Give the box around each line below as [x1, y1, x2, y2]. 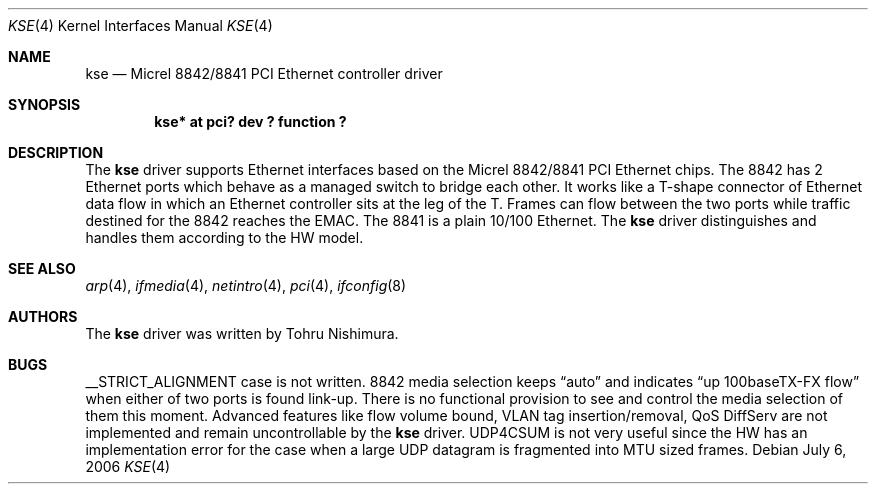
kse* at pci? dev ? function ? [154, 113, 347, 130]
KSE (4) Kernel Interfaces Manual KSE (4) [8, 17, 273, 34]
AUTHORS [8, 308, 78, 325]
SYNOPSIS [8, 96, 81, 113]
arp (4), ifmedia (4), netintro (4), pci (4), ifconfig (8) [85, 277, 407, 294]
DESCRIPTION [8, 144, 104, 161]
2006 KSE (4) [85, 458, 171, 475]
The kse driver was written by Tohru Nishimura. [85, 325, 399, 342]
